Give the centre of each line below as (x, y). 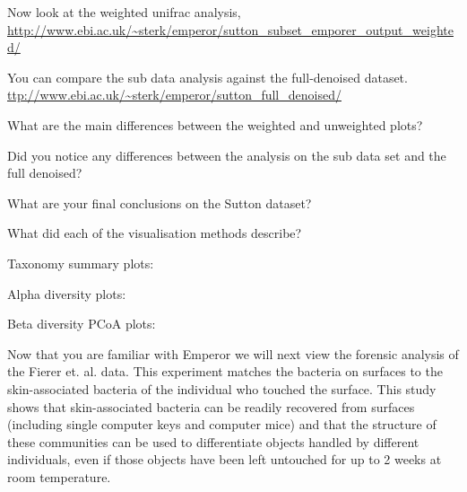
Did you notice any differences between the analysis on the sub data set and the (227, 155)
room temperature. (59, 476)
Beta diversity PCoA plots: (82, 324)
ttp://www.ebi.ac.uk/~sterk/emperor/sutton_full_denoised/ (174, 95)
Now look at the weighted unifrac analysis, (124, 12)
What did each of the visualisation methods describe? (155, 233)
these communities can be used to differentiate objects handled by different (213, 441)
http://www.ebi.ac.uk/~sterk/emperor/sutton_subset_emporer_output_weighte (230, 29)
